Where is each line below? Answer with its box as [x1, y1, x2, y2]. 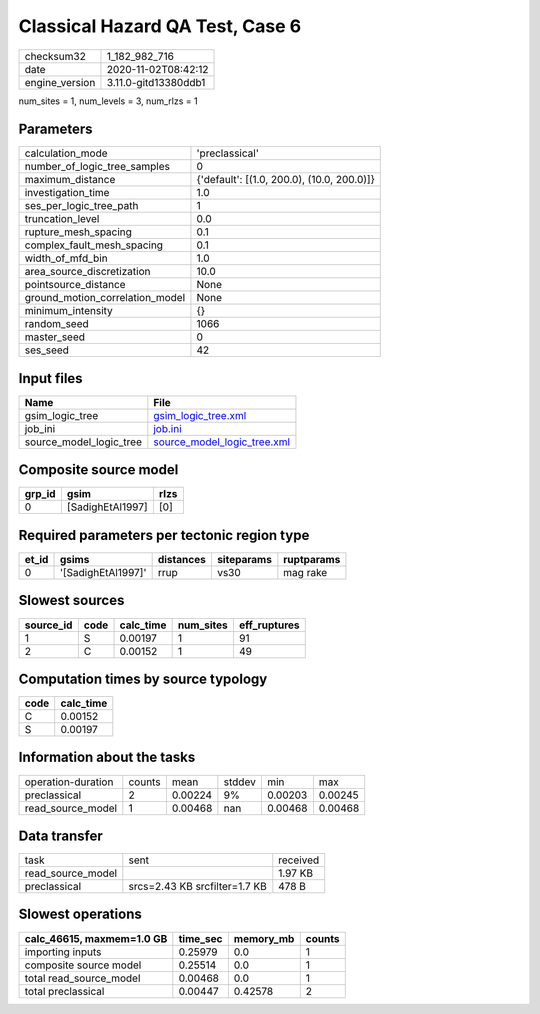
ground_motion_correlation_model [24, 291, 186, 305]
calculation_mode [24, 146, 109, 160]
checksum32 [24, 49, 87, 63]
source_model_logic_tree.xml [153, 435, 290, 449]
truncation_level [24, 212, 100, 226]
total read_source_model [24, 971, 141, 985]
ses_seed [24, 343, 70, 357]
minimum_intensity [24, 304, 114, 318]
